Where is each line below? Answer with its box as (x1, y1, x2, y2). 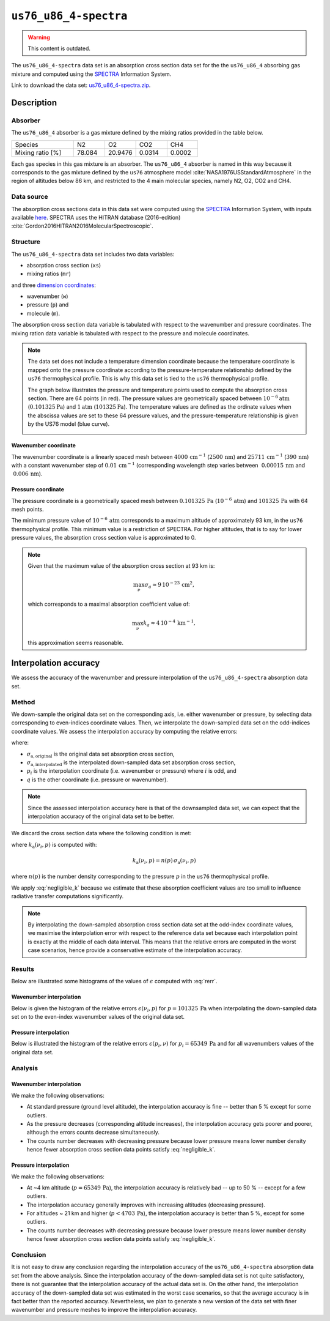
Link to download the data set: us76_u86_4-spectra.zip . (11, 81, 151, 89)
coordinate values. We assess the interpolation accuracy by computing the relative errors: (11, 727, 238, 735)
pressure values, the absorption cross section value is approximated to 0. (11, 534, 196, 541)
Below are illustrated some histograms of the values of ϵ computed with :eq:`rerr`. (11, 978, 218, 985)
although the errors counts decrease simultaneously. (26, 1129, 160, 1136)
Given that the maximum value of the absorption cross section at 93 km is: (28, 562, 215, 570)
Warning (28, 34, 50, 41)
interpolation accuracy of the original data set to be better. (28, 813, 175, 820)
